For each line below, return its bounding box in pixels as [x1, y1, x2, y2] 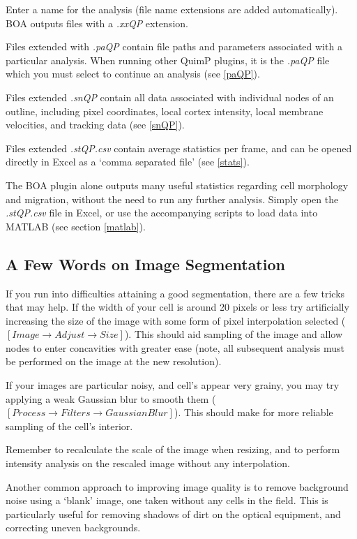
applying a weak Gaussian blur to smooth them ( [6, 391, 216, 406]
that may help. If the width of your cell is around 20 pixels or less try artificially [6, 300, 349, 314]
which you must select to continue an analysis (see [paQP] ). [6, 66, 260, 81]
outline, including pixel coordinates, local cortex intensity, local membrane [6, 103, 324, 118]
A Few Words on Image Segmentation [6, 253, 285, 274]
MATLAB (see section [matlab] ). [6, 219, 146, 233]
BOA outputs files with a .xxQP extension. [6, 15, 188, 30]
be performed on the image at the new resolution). [6, 354, 222, 369]
